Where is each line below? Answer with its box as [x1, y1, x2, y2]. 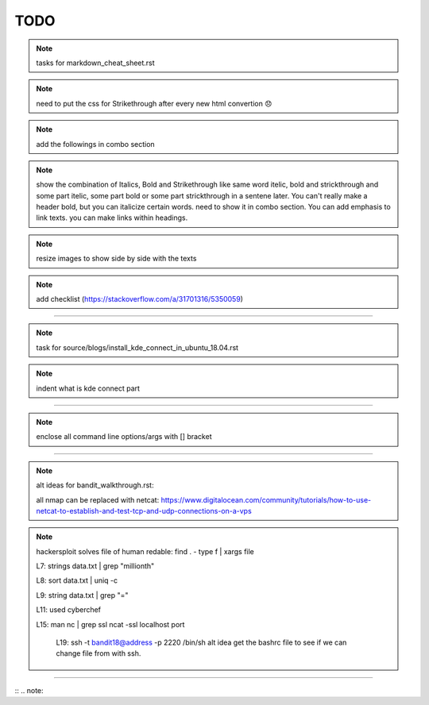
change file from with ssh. [56, 649, 141, 658]
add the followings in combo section [36, 139, 155, 148]
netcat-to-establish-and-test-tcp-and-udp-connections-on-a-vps [36, 506, 252, 515]
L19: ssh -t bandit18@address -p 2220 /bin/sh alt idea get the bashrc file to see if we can [56, 638, 347, 647]
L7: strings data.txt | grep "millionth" [36, 561, 155, 571]
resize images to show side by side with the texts [36, 254, 197, 264]
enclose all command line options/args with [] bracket [36, 432, 212, 441]
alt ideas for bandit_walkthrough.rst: [36, 480, 154, 490]
